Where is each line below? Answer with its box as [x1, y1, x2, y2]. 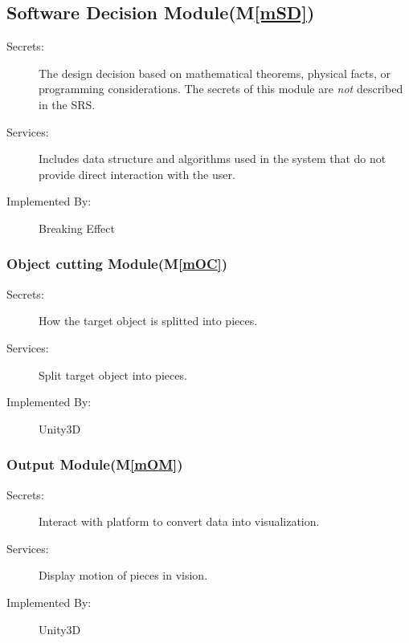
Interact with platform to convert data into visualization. [39, 513, 320, 530]
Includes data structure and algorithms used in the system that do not [39, 150, 387, 167]
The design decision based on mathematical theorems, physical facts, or [39, 64, 391, 81]
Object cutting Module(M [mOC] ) [6, 254, 228, 274]
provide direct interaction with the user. [39, 165, 235, 182]
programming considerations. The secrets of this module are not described [39, 80, 403, 97]
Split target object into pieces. [39, 366, 187, 383]
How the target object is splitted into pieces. [39, 312, 258, 329]
